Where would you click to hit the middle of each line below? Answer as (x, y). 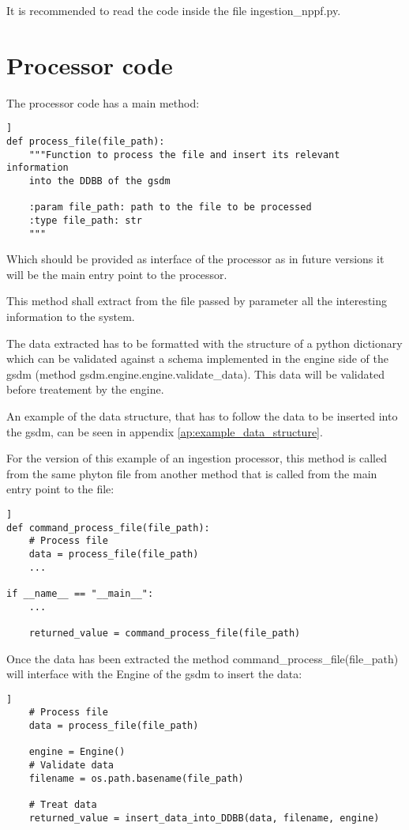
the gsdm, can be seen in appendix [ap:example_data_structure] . (165, 431)
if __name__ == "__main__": (80, 593)
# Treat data (63, 804)
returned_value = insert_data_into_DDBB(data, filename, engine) (204, 818)
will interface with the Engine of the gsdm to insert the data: (154, 674)
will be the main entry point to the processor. (117, 274)
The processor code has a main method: (103, 102)
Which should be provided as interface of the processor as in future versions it (195, 259)
